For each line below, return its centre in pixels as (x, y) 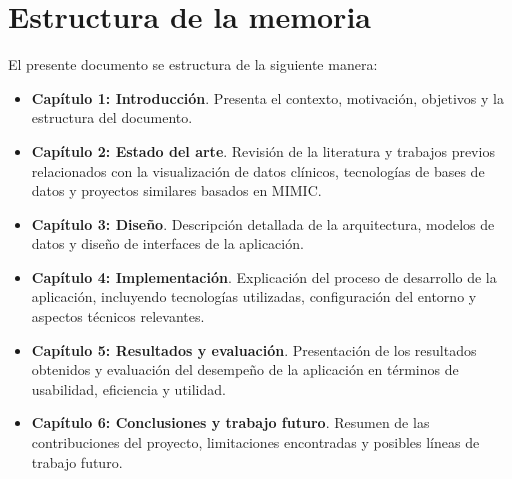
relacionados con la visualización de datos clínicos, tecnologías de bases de (258, 170)
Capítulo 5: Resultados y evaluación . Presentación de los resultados (254, 349)
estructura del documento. (112, 117)
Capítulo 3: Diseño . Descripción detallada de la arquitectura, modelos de (263, 223)
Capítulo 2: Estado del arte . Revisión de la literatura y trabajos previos (263, 150)
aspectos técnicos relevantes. (118, 316)
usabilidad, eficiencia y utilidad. (128, 388)
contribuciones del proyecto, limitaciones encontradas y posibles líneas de (255, 442)
